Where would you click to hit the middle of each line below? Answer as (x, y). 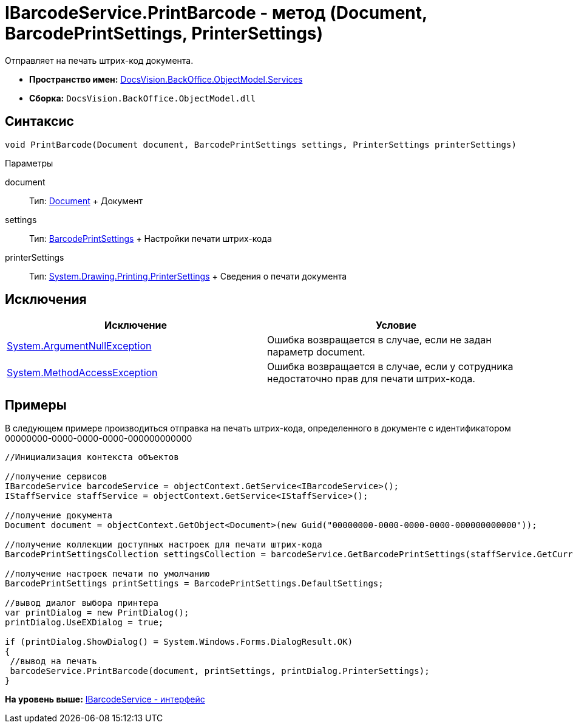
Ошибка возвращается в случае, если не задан (379, 340)
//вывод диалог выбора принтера (82, 603)
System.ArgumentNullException (79, 346)
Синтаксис (39, 122)
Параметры (29, 163)
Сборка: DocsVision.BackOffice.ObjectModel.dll (143, 98)
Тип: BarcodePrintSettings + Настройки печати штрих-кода (151, 238)
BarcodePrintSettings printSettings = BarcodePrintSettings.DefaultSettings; (194, 584)
